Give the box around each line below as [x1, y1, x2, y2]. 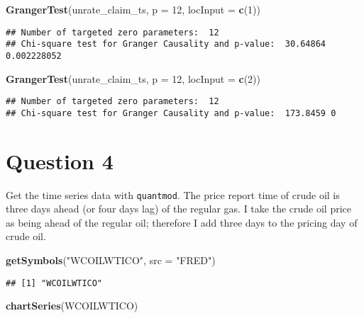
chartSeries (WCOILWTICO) [6, 298, 138, 313]
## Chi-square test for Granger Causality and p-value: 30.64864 [6, 39, 326, 50]
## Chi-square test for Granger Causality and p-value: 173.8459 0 [6, 108, 336, 118]
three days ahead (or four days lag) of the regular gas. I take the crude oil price [6, 201, 351, 216]
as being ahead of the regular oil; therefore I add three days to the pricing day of [6, 215, 358, 229]
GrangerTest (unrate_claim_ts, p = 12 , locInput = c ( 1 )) [6, 2, 260, 16]
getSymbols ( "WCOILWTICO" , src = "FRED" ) [6, 253, 216, 268]
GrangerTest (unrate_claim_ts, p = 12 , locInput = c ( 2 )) [6, 71, 260, 86]
